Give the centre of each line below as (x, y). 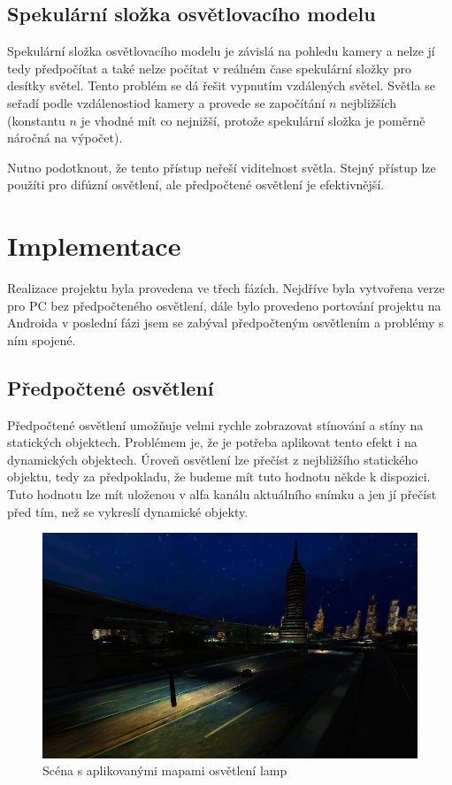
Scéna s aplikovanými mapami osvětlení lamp (165, 770)
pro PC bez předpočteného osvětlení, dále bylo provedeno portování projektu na (224, 305)
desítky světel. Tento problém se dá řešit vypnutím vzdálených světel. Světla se (221, 85)
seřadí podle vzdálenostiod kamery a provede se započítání (166, 102)
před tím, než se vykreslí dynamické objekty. (128, 511)
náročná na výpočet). (65, 138)
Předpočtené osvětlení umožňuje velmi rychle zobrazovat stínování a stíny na (215, 424)
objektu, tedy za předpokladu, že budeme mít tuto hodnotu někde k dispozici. (219, 477)
